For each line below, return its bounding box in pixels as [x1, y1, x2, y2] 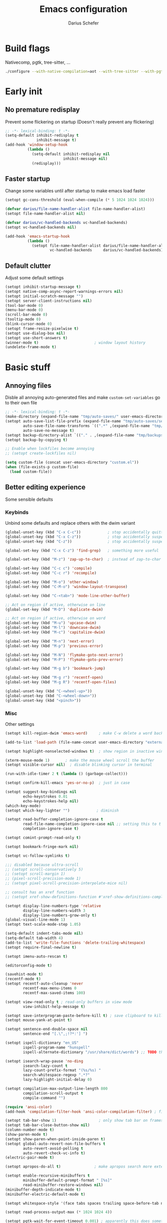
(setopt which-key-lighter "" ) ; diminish [5, 808, 119, 813]
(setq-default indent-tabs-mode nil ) [5, 931, 83, 936]
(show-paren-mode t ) [5, 1132, 48, 1137]
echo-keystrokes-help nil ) [23, 799, 79, 804]
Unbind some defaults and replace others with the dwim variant [5, 520, 135, 526]
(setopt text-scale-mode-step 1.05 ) [5, 922, 81, 927]
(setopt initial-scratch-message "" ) [5, 293, 83, 299]
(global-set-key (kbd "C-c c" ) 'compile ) [5, 566, 92, 571]
